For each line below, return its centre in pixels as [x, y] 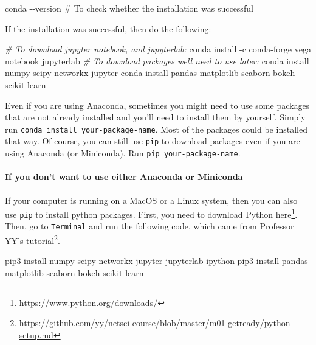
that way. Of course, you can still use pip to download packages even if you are [153, 141]
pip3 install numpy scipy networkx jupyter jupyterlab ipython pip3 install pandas [156, 261]
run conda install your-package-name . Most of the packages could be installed [156, 129]
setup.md [36, 334]
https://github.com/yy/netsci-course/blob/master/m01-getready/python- [156, 323]
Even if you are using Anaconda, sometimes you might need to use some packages [157, 105]
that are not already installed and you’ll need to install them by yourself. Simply [155, 117]
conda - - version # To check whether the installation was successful [129, 8]
